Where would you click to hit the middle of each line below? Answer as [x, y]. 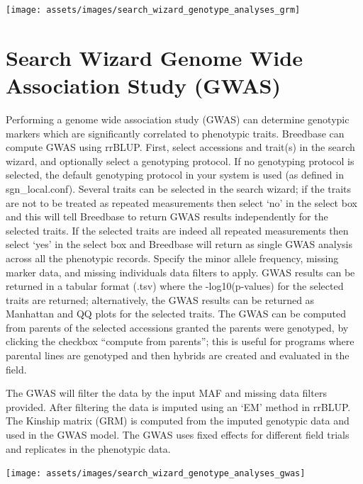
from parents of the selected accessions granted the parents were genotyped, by [177, 327]
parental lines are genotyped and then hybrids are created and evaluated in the [178, 355]
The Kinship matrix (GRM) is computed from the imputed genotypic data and [178, 421]
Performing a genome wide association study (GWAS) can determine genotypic [178, 119]
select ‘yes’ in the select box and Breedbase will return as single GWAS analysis [179, 244]
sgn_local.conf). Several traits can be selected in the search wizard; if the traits [179, 188]
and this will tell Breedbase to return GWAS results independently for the [167, 216]
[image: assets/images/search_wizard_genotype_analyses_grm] [153, 10]
